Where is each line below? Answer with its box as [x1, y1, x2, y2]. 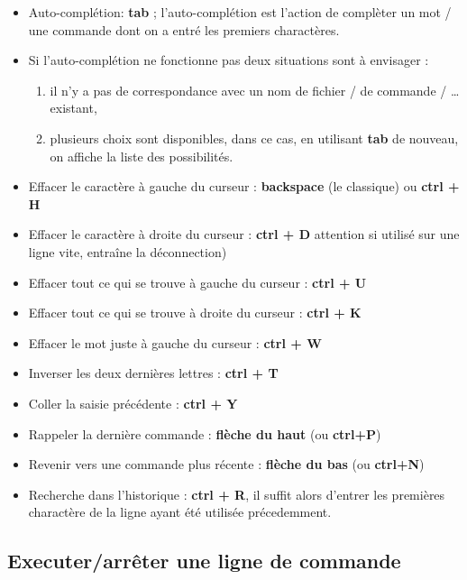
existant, [50, 98, 97, 117]
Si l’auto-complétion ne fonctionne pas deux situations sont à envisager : [28, 51, 429, 69]
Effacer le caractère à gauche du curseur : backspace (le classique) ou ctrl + [28, 177, 460, 196]
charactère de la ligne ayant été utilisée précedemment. [28, 502, 332, 521]
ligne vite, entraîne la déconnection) [28, 242, 227, 261]
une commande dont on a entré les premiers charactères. [28, 20, 340, 39]
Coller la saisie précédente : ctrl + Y [28, 393, 238, 412]
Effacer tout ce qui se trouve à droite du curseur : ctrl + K [28, 303, 362, 322]
